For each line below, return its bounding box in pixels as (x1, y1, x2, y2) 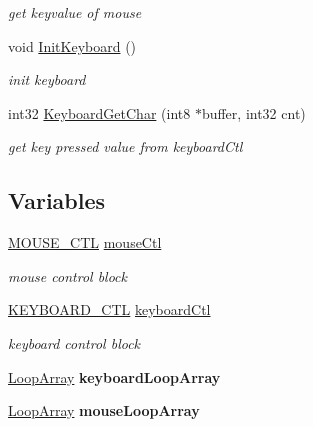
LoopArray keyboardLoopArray (8, 366, 221, 387)
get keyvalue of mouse (8, 2, 142, 22)
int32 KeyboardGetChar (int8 (8, 102, 191, 123)
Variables (8, 185, 106, 216)
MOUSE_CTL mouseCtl (8, 232, 162, 253)
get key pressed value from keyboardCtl (8, 136, 243, 157)
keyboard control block (8, 332, 141, 353)
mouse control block (8, 265, 127, 286)
